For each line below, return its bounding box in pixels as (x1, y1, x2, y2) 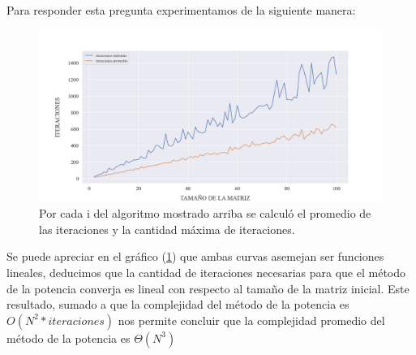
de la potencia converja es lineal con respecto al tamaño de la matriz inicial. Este (6, 279, 410, 297)
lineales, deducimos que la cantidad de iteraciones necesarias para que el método (6, 263, 406, 280)
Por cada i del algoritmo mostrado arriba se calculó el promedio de (39, 205, 371, 222)
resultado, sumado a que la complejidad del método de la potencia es (6, 296, 350, 313)
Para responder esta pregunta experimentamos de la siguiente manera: (6, 2, 356, 18)
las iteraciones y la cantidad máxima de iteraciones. (39, 220, 295, 237)
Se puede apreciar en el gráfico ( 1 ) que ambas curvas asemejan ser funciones (6, 248, 384, 265)
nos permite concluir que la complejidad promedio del (118, 311, 385, 328)
